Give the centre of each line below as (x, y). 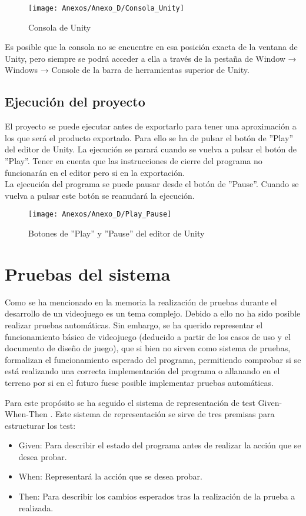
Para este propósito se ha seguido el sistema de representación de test (130, 402)
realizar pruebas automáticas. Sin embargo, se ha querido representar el (134, 324)
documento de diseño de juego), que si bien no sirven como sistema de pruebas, (148, 348)
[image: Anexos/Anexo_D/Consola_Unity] (106, 8)
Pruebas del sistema (88, 273)
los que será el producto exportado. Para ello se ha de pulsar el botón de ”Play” (149, 137)
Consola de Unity (60, 27)
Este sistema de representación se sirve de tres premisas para (165, 414)
